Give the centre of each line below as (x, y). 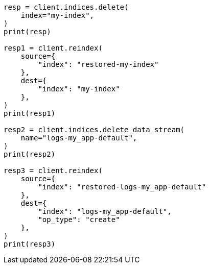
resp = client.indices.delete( (66, 7)
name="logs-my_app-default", (79, 138)
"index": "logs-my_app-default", (105, 211)
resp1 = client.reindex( (53, 48)
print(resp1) (30, 113)
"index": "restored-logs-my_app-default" (122, 187)
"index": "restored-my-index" (98, 64)
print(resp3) (30, 244)
